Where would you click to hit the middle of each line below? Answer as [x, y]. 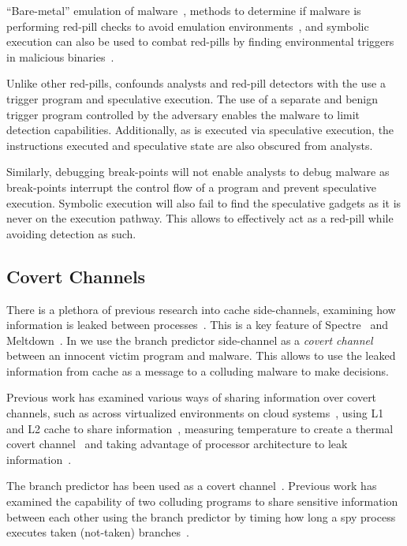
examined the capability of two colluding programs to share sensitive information [202, 501]
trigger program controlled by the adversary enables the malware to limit [183, 114]
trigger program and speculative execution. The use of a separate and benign [192, 98]
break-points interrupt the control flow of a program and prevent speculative [192, 187]
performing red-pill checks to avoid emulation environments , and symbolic [188, 26]
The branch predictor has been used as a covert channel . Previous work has [192, 486]
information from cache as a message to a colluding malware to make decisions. [198, 370]
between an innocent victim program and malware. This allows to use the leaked [201, 355]
